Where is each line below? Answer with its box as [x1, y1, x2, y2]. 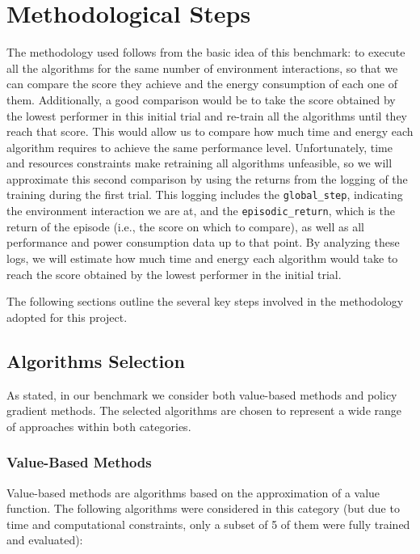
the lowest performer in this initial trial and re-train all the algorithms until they [6, 107, 407, 124]
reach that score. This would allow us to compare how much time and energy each [6, 123, 414, 140]
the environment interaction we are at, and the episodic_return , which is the [6, 202, 395, 219]
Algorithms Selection [6, 348, 185, 373]
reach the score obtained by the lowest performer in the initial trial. [6, 265, 342, 282]
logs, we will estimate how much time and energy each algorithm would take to [6, 249, 398, 266]
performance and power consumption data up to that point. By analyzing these [6, 234, 400, 251]
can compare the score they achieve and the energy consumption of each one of [6, 75, 397, 92]
